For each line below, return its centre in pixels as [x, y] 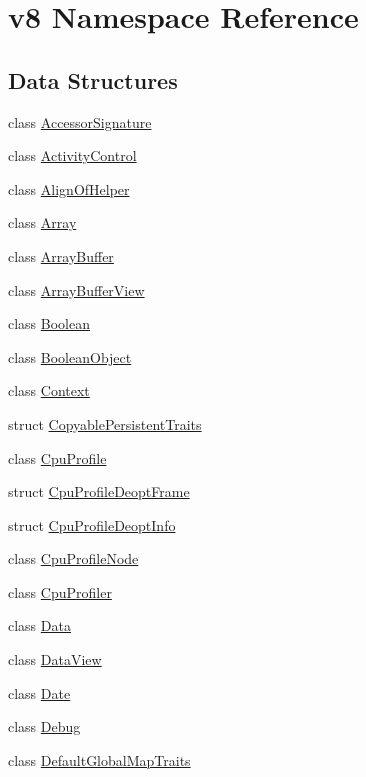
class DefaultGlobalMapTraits [99, 759]
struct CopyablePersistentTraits [105, 423]
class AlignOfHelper [69, 188]
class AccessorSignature [80, 121]
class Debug [44, 726]
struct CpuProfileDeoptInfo [92, 524]
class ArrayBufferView [76, 289]
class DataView [55, 659]
